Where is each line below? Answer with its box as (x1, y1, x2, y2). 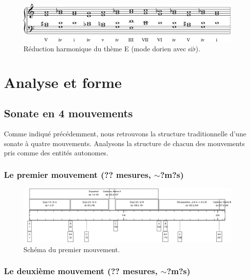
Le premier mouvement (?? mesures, (4, 168, 151, 180)
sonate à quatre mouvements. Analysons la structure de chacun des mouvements (4, 138, 245, 148)
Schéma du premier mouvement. (23, 244, 120, 254)
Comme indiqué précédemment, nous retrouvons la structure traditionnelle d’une (4, 129, 247, 139)
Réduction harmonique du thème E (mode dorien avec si (23, 43, 193, 54)
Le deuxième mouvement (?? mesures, (4, 265, 158, 277)
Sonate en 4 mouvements (4, 106, 133, 121)
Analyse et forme (4, 72, 122, 92)
